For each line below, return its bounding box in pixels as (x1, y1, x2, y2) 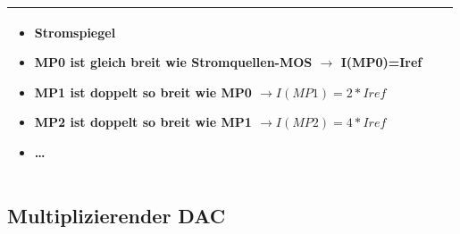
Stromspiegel (34, 22, 116, 41)
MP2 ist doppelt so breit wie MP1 (34, 113, 252, 131)
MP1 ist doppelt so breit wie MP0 (34, 82, 252, 101)
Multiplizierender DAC (7, 202, 226, 230)
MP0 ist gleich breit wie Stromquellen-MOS (34, 53, 313, 71)
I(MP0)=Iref (340, 53, 422, 71)
